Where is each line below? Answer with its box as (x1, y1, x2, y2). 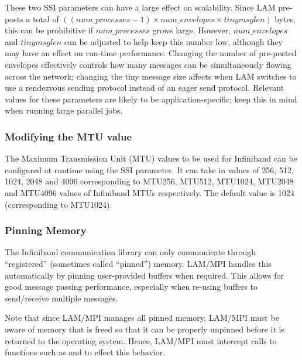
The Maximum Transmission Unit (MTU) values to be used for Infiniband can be (5, 152, 297, 164)
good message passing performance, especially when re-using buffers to (5, 280, 258, 293)
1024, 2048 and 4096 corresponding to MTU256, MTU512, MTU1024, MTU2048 (5, 175, 294, 187)
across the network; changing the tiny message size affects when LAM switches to (5, 70, 297, 82)
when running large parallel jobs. (5, 104, 123, 116)
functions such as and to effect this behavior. (5, 346, 166, 358)
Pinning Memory (5, 223, 87, 238)
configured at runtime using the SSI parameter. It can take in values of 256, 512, (5, 163, 294, 176)
